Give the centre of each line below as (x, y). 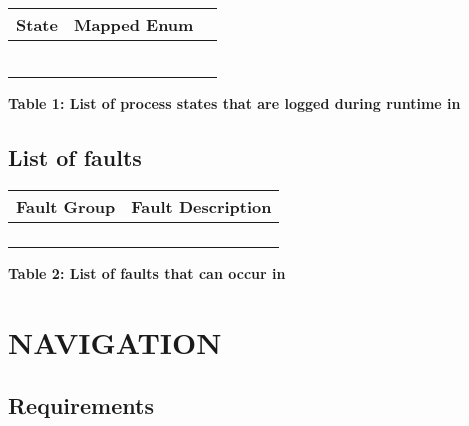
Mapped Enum (133, 24)
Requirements (81, 405)
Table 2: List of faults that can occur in (147, 272)
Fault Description (201, 206)
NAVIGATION (115, 341)
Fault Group (66, 206)
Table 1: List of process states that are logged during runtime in (234, 103)
